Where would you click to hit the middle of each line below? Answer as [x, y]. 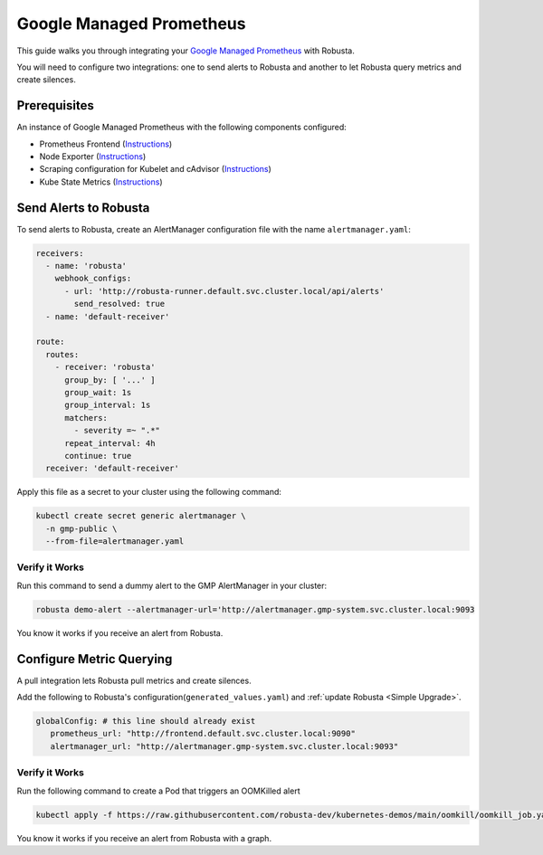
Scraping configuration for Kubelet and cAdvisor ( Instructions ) [155, 169]
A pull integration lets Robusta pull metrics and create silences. [134, 680]
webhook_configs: [93, 279]
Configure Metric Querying [95, 659]
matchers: [86, 418]
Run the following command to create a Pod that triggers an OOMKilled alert [158, 791]
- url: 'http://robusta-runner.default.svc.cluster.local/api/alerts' [224, 291]
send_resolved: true [119, 304]
